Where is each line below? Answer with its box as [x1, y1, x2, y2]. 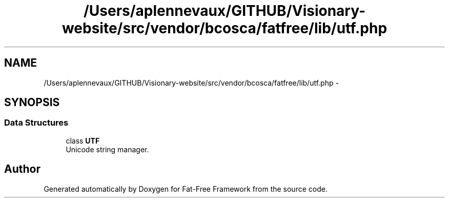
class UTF [66, 136, 100, 145]
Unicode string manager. [66, 145, 149, 154]
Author [4, 163, 40, 176]
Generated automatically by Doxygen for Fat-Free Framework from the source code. [44, 184, 328, 193]
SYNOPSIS [4, 96, 60, 109]
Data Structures [4, 117, 69, 128]
